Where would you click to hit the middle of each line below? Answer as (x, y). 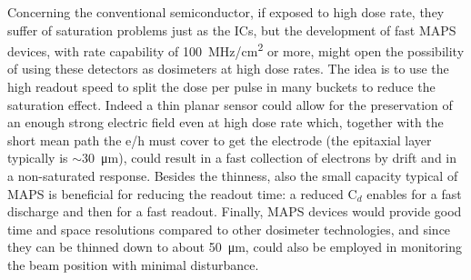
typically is (38, 158)
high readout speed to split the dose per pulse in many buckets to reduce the (221, 87)
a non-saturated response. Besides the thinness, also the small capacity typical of (233, 175)
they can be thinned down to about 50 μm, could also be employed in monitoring (235, 247)
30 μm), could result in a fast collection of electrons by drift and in (270, 158)
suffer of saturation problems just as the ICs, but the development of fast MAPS (232, 30)
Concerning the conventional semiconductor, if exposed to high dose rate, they (226, 12)
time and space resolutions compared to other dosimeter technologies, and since (229, 229)
